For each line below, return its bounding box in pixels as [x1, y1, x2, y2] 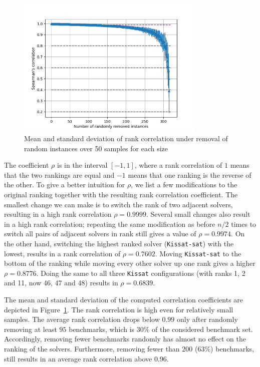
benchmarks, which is [69, 323, 135, 334]
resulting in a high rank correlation [4, 209, 112, 219]
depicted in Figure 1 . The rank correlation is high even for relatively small [4, 304, 233, 314]
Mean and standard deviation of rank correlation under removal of [24, 133, 228, 143]
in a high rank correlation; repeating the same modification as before [4, 218, 215, 229]
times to [231, 218, 256, 229]
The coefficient [4, 160, 49, 170]
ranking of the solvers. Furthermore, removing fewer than [4, 343, 180, 354]
